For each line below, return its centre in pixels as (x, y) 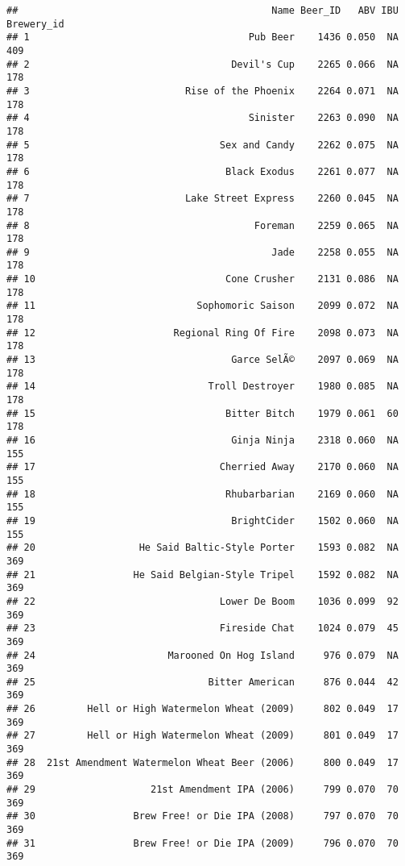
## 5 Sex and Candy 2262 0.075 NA (202, 145)
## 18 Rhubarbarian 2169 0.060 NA (202, 494)
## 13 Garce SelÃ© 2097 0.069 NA (202, 360)
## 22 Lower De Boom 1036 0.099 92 (202, 601)
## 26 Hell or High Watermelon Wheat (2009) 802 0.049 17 (202, 709)
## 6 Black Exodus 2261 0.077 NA (202, 171)
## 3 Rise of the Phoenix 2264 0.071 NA (202, 91)
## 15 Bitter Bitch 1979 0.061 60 (202, 413)
